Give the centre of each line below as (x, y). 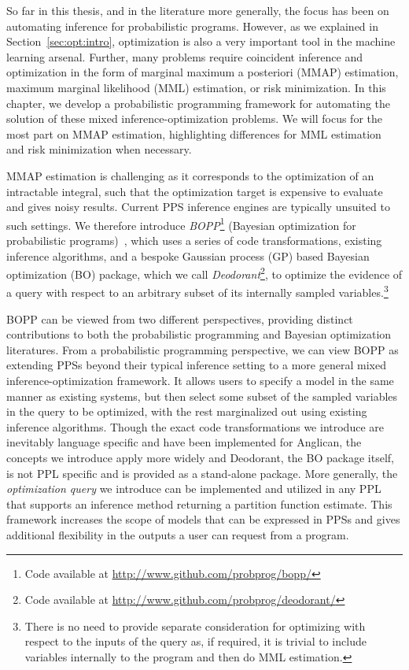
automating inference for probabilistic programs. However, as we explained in (192, 26)
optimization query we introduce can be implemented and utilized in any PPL (194, 489)
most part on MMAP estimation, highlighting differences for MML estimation (194, 133)
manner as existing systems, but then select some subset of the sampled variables (202, 396)
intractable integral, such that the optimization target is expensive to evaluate (195, 191)
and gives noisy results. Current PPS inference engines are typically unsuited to (198, 207)
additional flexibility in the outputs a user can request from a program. (178, 534)
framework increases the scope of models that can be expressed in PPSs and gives (203, 519)
